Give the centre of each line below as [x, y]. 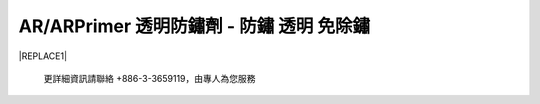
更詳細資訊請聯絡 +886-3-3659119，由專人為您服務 [149, 78]
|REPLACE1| [43, 56]
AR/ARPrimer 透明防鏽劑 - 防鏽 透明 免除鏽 [194, 26]
